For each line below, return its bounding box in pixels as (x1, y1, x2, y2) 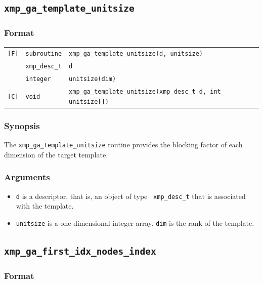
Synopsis (4, 119, 40, 132)
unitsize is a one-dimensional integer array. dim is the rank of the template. (16, 217, 254, 228)
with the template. (16, 200, 74, 211)
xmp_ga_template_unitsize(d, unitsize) (69, 50, 203, 58)
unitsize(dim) (69, 75, 116, 83)
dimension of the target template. (4, 149, 108, 159)
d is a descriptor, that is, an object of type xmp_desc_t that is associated (16, 190, 246, 201)
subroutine (25, 50, 62, 58)
